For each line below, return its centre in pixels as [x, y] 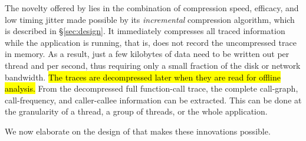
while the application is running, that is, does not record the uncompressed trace [151, 42]
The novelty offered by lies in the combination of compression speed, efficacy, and [152, 8]
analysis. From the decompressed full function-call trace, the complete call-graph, [152, 88]
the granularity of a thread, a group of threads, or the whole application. [136, 111]
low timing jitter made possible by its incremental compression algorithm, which [150, 19]
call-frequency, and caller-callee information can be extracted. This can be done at [153, 100]
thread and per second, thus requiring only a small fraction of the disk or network [153, 65]
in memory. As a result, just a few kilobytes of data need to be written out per [147, 54]
